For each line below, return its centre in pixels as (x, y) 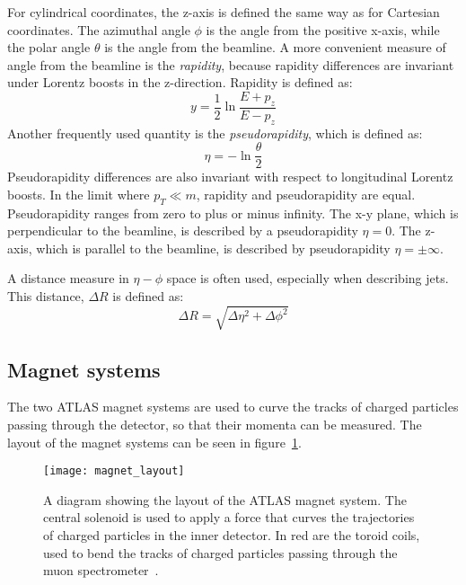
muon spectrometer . (101, 570)
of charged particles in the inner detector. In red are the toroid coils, (232, 534)
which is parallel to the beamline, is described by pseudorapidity (213, 248)
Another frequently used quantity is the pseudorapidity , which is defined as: (215, 133)
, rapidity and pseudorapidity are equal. (306, 194)
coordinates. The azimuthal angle (99, 29)
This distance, (46, 296)
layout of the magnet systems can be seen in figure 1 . (154, 442)
